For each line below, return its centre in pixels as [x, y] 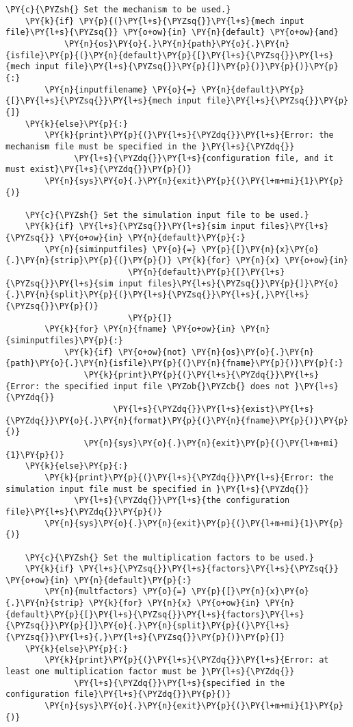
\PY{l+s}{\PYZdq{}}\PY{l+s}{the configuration [182, 501]
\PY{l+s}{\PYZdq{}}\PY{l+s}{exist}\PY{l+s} [214, 409]
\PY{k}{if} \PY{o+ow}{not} [125, 352]
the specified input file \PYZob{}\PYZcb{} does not [167, 386]
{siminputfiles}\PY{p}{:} [64, 341]
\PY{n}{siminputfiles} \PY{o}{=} [121, 249]
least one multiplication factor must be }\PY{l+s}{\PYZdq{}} [150, 672]
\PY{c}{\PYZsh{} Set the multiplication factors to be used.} [170, 557]
